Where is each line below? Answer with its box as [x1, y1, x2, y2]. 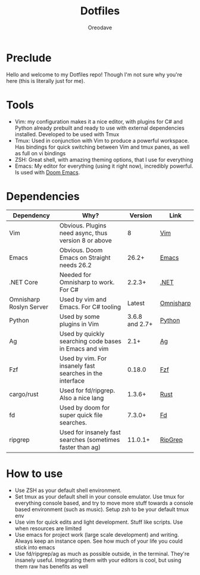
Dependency [12, 211, 51, 219]
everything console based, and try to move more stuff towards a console [14, 499, 193, 506]
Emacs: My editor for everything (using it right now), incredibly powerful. [14, 162, 193, 170]
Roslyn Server [9, 303, 49, 311]
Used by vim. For [59, 354, 107, 362]
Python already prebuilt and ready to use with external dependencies [14, 124, 185, 131]
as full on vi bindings [14, 149, 66, 156]
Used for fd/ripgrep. [59, 386, 115, 395]
